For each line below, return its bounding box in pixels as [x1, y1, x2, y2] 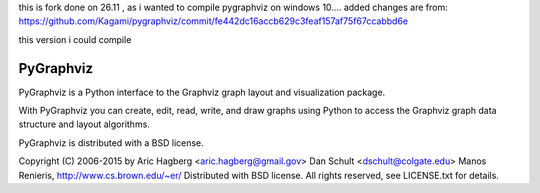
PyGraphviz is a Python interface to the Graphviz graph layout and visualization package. [18, 86, 386, 98]
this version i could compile [18, 33, 132, 45]
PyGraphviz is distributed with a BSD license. [18, 136, 204, 149]
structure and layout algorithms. [18, 118, 150, 130]
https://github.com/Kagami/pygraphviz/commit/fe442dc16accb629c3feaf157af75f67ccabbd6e [18, 15, 409, 27]
